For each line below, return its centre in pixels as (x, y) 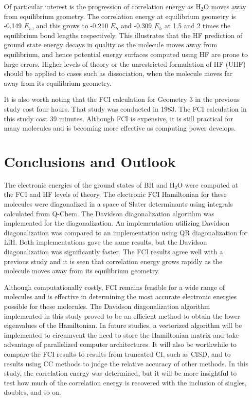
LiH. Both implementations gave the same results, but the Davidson (106, 242)
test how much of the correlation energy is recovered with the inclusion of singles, (125, 382)
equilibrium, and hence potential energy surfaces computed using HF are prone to (126, 54)
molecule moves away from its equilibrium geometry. (82, 271)
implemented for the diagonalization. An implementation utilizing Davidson (117, 223)
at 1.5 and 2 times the (198, 26)
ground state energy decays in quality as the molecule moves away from (111, 45)
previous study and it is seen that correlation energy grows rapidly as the (113, 261)
